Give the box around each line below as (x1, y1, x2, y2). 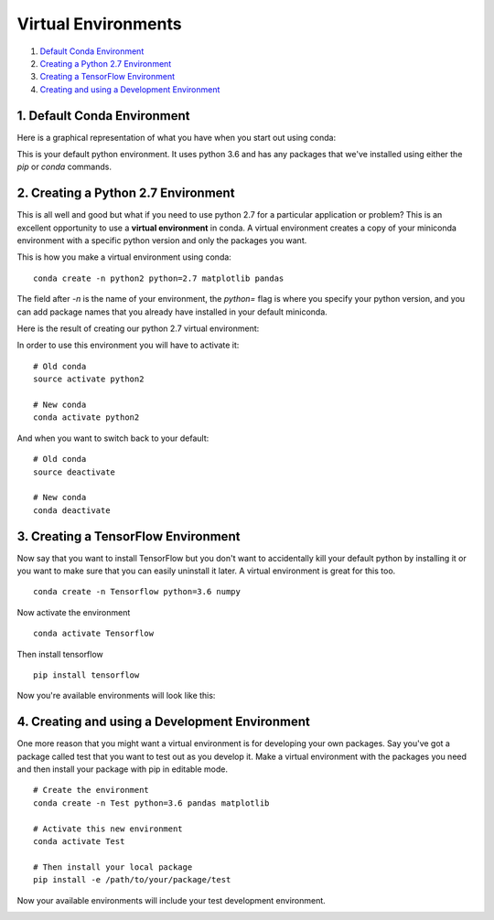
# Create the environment (33, 785, 150, 796)
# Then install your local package (33, 861, 193, 872)
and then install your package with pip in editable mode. (16, 764, 229, 775)
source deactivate (33, 466, 116, 477)
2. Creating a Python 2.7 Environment (16, 186, 235, 201)
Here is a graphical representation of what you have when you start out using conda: (16, 132, 337, 143)
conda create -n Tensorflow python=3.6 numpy (33, 586, 242, 597)
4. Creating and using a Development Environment (16, 714, 310, 730)
